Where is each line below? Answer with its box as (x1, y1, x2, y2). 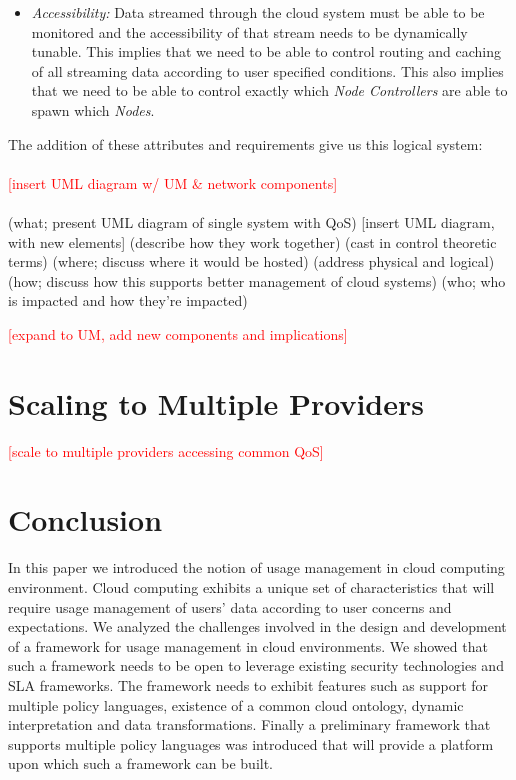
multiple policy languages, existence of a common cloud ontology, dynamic (8, 694, 464, 715)
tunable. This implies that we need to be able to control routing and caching (31, 41, 502, 62)
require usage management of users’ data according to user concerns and (8, 596, 452, 617)
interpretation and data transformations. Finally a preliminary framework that (8, 714, 491, 735)
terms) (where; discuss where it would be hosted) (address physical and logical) (8, 251, 495, 272)
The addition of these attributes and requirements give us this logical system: (8, 133, 483, 154)
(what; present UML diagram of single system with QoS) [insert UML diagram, (8, 211, 495, 232)
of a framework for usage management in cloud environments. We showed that (8, 635, 488, 656)
